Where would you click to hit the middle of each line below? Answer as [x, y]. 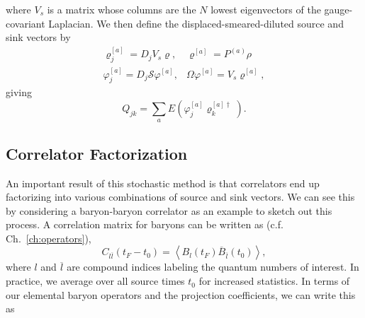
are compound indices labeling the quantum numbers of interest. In [213, 267]
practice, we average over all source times [95, 281]
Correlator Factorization [97, 153]
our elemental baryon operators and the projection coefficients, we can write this [181, 294]
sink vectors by [38, 37]
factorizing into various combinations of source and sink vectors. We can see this [180, 197]
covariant [26, 23]
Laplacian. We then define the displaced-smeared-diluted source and [196, 23]
